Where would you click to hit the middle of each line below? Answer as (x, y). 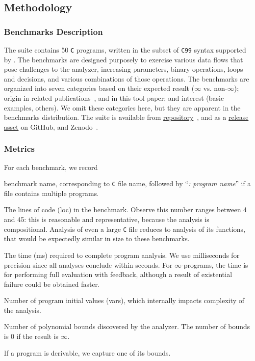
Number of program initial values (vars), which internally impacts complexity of (124, 300)
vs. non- (215, 88)
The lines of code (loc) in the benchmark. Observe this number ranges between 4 (126, 209)
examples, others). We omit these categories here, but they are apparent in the (122, 107)
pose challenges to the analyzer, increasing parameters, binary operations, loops (124, 69)
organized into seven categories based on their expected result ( (99, 88)
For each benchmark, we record (51, 167)
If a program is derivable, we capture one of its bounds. (87, 352)
